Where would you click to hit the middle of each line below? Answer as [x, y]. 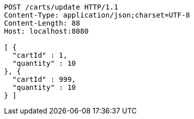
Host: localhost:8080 [46, 31]
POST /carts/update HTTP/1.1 [61, 7]
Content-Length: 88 [42, 23]
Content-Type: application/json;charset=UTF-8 [97, 15]
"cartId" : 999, [44, 79]
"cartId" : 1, [40, 55]
